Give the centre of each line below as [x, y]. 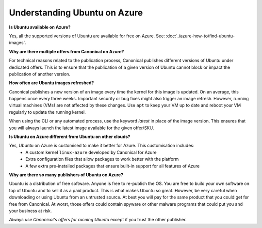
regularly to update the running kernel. [47, 112]
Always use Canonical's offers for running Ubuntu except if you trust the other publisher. [98, 220]
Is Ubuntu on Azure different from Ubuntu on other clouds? [70, 137]
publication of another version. [40, 74]
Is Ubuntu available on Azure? [40, 27]
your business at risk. [30, 211]
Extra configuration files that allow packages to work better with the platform [102, 159]
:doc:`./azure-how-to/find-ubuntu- [200, 36]
